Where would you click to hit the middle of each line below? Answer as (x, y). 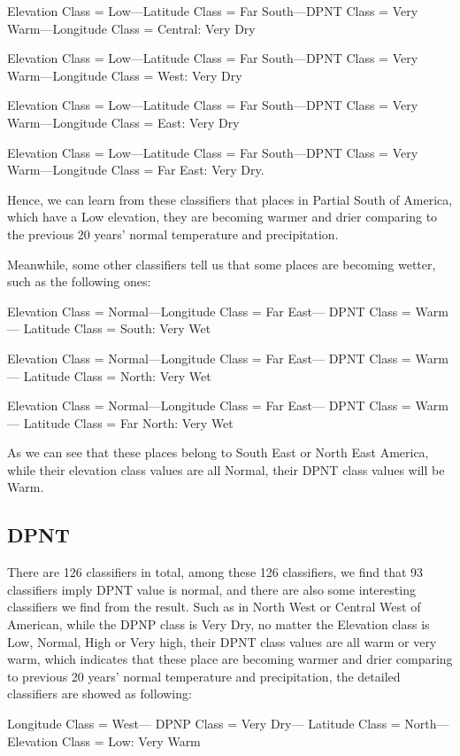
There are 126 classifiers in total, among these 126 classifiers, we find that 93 (215, 572)
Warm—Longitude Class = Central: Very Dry (131, 28)
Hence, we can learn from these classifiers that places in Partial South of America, (230, 199)
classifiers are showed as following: (100, 694)
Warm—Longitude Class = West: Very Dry (125, 75)
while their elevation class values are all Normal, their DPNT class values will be (226, 469)
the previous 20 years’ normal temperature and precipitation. (173, 234)
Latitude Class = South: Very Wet (117, 328)
